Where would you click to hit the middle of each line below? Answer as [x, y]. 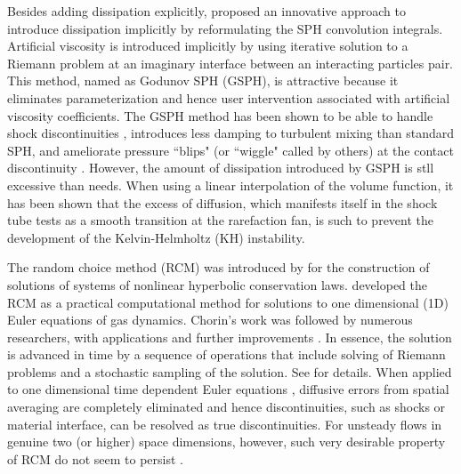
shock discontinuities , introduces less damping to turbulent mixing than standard [230, 133]
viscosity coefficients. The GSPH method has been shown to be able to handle [220, 115]
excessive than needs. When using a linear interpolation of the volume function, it [230, 185]
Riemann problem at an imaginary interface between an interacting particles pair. [230, 63]
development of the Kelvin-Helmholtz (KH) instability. [156, 237]
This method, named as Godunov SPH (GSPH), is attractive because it [203, 80]
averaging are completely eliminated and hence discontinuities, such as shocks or [226, 407]
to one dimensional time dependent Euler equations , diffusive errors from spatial [228, 389]
